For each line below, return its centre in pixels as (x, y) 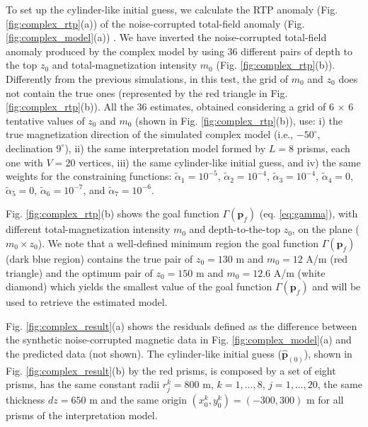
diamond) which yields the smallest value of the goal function (139, 286)
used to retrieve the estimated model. (87, 302)
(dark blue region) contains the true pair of (99, 258)
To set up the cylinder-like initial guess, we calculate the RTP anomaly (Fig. (172, 9)
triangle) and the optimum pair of (79, 272)
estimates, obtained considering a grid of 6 (242, 107)
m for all (325, 400)
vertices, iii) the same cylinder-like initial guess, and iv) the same (220, 162)
